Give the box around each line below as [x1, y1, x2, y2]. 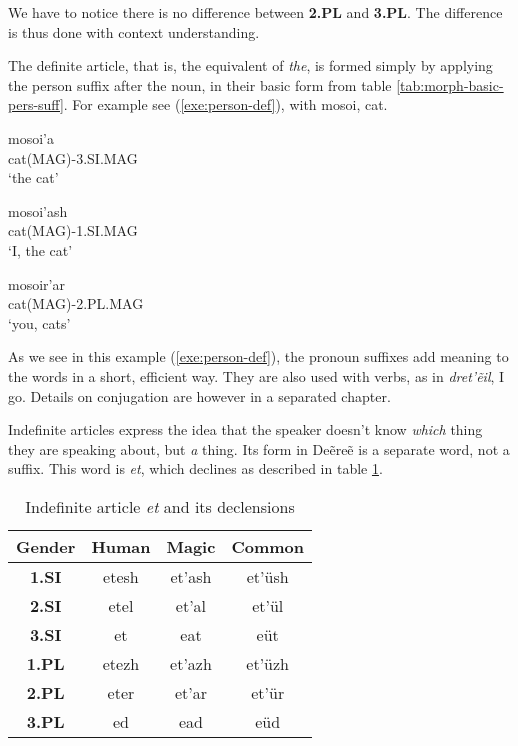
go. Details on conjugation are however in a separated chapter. [8, 385, 391, 406]
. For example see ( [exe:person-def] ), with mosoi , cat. [63, 94, 388, 115]
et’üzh [246, 651, 290, 675]
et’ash [170, 564, 212, 588]
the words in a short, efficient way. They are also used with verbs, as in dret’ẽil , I [8, 365, 505, 386]
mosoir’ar [8, 273, 65, 294]
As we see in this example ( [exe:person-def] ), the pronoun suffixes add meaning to [8, 346, 509, 367]
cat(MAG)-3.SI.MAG [8, 147, 138, 168]
